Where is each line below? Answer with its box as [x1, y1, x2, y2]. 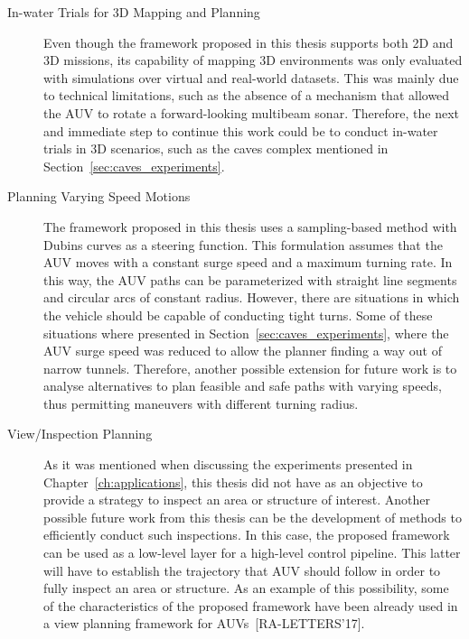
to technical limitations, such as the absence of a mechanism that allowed [43, 86, 450, 105]
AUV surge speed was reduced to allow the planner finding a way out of [43, 341, 442, 360]
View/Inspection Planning [7, 424, 153, 443]
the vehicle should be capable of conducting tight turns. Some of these [43, 305, 433, 324]
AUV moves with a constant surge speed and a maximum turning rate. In [43, 253, 453, 272]
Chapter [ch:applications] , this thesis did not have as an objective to [43, 472, 423, 491]
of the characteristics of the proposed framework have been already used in [43, 596, 458, 615]
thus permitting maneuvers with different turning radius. [43, 394, 359, 412]
